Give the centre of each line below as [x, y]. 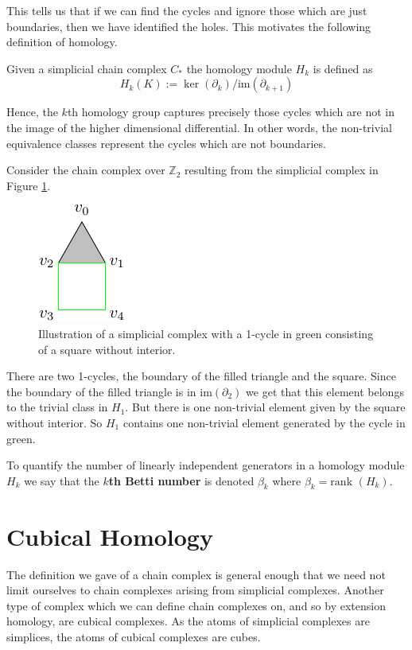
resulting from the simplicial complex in [282, 170]
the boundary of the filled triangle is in [101, 391]
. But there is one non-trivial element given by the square [265, 407]
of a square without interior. [107, 349]
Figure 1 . [29, 185]
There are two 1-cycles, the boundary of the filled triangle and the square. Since [201, 376]
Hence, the [32, 112]
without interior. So [54, 422]
